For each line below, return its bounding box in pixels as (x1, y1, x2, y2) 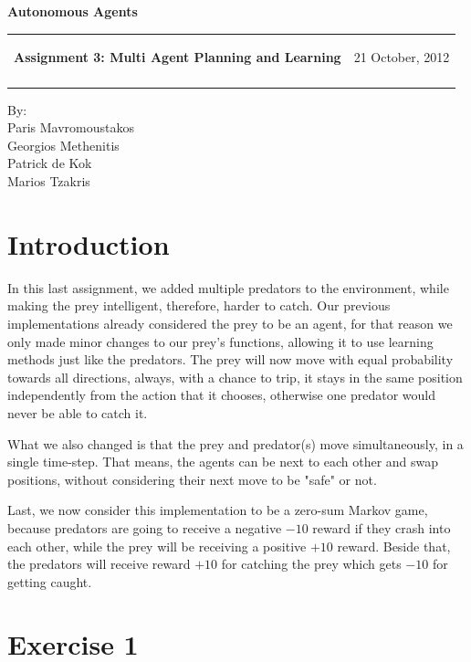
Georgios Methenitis (7, 135, 120, 154)
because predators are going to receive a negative (7, 518, 282, 537)
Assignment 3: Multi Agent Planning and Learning (14, 47, 341, 67)
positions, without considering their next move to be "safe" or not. (7, 469, 377, 489)
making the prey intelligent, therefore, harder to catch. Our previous (7, 296, 391, 315)
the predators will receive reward (7, 554, 191, 573)
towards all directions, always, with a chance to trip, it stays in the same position (7, 367, 463, 386)
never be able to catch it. (7, 403, 148, 422)
